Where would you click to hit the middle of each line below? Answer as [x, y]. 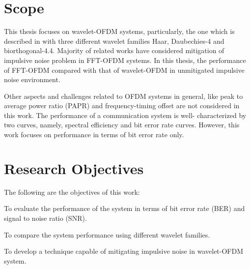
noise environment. [32, 79]
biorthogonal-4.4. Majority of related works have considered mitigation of [114, 50]
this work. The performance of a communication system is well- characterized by [125, 115]
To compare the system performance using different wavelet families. [107, 234]
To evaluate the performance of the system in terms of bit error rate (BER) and [125, 208]
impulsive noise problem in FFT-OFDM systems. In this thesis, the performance [125, 60]
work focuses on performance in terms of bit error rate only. [94, 134]
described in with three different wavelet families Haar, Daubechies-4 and [114, 41]
